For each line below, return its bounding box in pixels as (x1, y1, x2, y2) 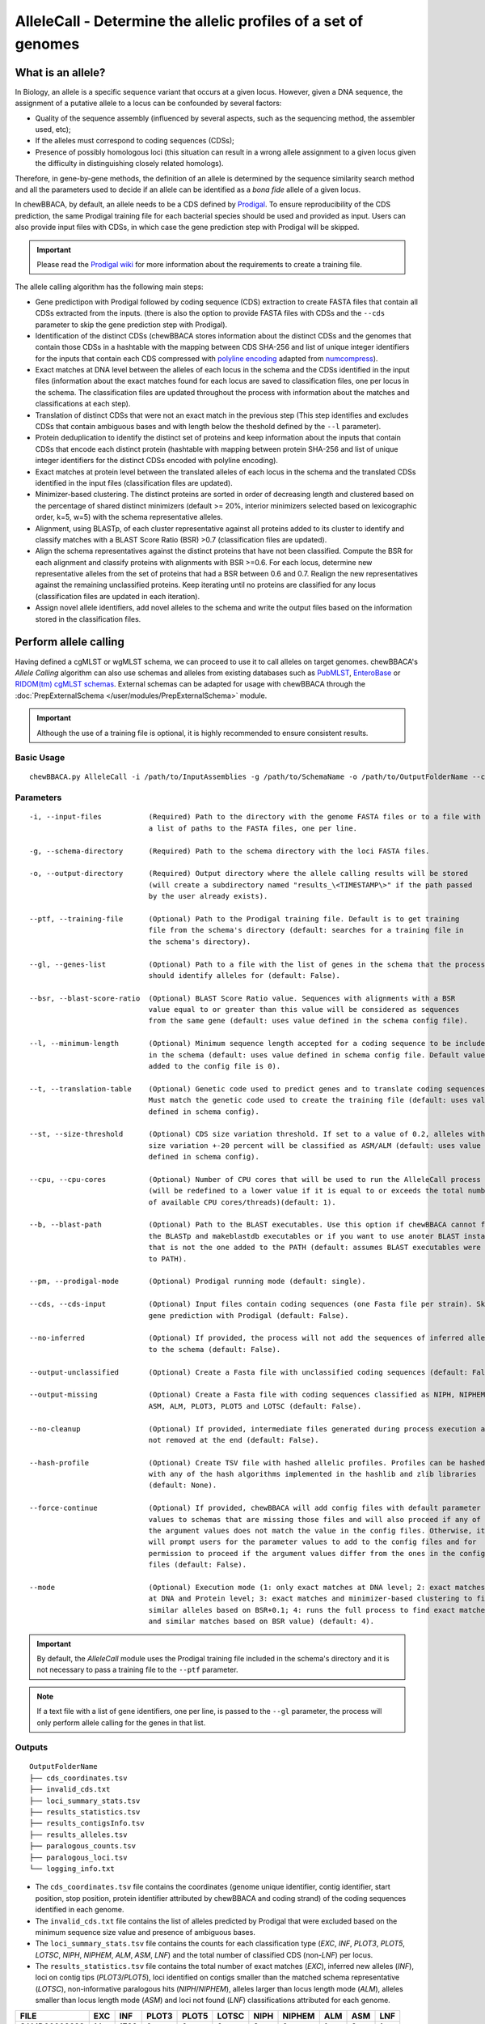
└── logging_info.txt (29, 1864, 115, 1873)
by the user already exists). (148, 891, 268, 901)
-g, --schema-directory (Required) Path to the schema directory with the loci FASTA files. (29, 846, 430, 856)
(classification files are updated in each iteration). (35, 591, 200, 601)
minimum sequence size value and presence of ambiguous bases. (35, 1927, 256, 1937)
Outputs (15, 1741, 48, 1753)
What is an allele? (15, 66, 106, 79)
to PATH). (148, 1254, 188, 1263)
